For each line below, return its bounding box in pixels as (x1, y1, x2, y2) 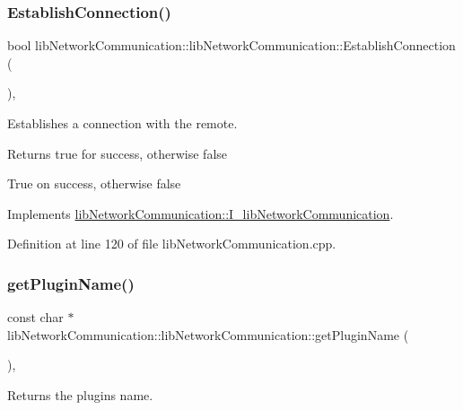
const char (7, 308, 64, 327)
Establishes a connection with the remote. (7, 114, 238, 132)
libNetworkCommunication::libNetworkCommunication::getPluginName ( (7, 325, 409, 344)
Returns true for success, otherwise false (7, 144, 228, 162)
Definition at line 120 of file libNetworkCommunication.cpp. (7, 234, 336, 253)
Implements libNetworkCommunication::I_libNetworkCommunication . (7, 204, 394, 222)
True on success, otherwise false (7, 174, 181, 193)
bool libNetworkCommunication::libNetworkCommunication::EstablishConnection (7, 36, 456, 55)
